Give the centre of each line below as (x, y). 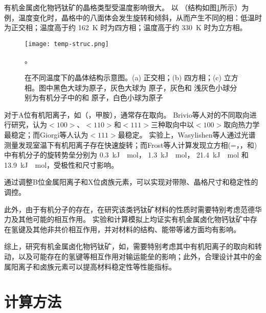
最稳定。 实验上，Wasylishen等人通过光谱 (187, 135)
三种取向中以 (172, 125)
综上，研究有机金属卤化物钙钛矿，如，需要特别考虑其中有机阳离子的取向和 (129, 246)
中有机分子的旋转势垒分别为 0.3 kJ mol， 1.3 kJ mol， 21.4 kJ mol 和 (126, 155)
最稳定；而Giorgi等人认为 (46, 135)
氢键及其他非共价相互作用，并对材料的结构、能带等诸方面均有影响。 (126, 229)
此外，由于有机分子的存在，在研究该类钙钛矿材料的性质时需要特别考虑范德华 (133, 209)
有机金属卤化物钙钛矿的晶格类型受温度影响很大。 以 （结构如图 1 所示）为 (127, 7)
